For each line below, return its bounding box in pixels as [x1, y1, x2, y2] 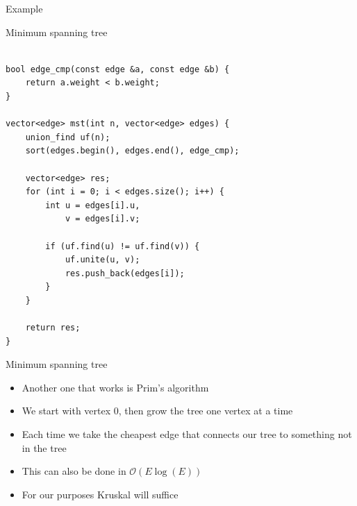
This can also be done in [22, 464, 126, 478]
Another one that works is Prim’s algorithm [22, 380, 209, 394]
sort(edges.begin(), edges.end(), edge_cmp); [25, 146, 240, 156]
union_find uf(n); [25, 132, 110, 142]
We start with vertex [22, 403, 111, 418]
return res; [25, 323, 81, 333]
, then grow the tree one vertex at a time [118, 403, 293, 418]
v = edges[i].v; [65, 214, 140, 224]
